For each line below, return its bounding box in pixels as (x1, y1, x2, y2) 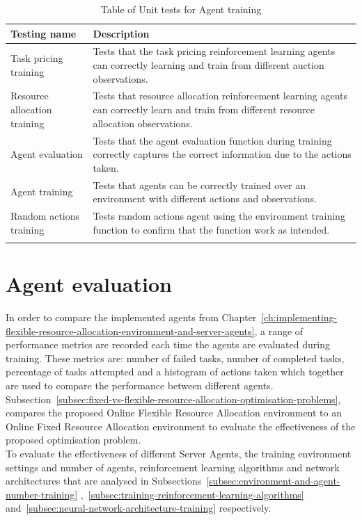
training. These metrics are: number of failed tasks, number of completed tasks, (6, 350, 345, 365)
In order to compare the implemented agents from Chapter (6, 310, 257, 325)
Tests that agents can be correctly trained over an (93, 177, 306, 192)
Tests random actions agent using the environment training (93, 208, 345, 222)
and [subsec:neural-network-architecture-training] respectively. (6, 501, 271, 515)
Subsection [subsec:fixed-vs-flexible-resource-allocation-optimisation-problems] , (6, 391, 341, 406)
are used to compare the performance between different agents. (6, 378, 274, 392)
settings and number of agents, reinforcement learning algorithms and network (6, 460, 340, 474)
